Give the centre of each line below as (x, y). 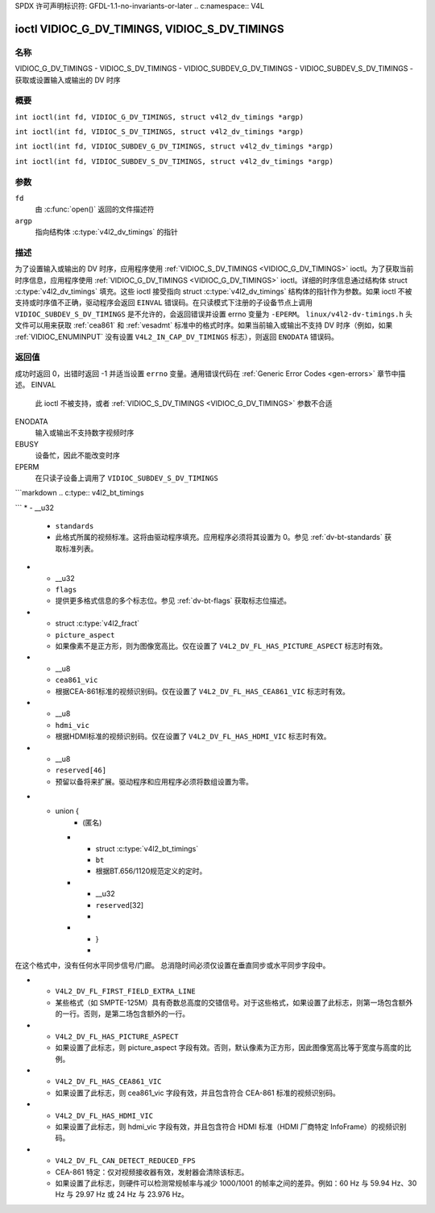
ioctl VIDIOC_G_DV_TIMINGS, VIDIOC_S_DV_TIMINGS (149, 29)
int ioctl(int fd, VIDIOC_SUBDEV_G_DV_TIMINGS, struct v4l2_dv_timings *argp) (174, 146)
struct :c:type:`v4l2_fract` (97, 623)
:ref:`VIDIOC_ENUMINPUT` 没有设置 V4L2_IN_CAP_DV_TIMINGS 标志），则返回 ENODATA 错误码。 (176, 337)
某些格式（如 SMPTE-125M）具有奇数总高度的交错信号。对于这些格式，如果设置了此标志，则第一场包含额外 (234, 1002)
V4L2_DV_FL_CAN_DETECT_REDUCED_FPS (126, 1161)
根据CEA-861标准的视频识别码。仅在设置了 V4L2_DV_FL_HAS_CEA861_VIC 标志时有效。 (202, 691)
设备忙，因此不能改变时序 (77, 455)
